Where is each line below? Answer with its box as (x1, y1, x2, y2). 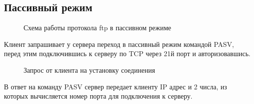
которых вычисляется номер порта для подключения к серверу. (4, 91, 193, 101)
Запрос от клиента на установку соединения (24, 64, 155, 75)
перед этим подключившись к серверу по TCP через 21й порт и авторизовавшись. (4, 48, 251, 59)
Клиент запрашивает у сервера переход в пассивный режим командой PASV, (4, 39, 234, 49)
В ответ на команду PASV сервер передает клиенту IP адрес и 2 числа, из (4, 81, 227, 91)
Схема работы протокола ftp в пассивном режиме (24, 22, 172, 33)
